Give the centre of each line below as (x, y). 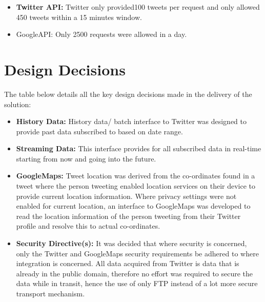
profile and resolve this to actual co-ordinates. (88, 226)
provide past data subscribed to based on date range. (99, 131)
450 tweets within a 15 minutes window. (79, 17)
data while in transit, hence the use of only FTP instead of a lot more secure (137, 283)
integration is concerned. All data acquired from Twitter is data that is (128, 263)
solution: (18, 104)
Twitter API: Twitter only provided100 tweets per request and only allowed (138, 7)
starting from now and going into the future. (86, 158)
